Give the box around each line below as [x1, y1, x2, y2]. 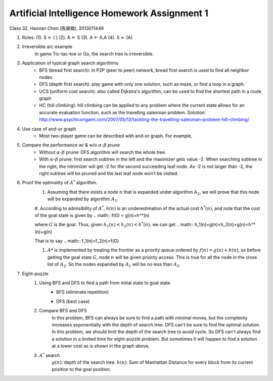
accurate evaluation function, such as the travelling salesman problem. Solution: [39, 109, 206, 116]
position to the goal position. [52, 366, 111, 372]
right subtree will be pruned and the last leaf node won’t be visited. [39, 170, 179, 176]
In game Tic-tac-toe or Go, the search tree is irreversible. [34, 50, 154, 57]
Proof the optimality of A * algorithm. [22, 179, 98, 186]
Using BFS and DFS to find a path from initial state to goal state [39, 280, 170, 286]
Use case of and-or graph [22, 126, 76, 132]
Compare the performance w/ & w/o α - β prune [22, 142, 120, 148]
